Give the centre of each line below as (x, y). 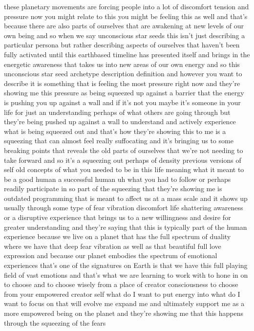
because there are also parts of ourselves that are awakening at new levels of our (124, 26)
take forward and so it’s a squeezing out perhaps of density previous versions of (123, 160)
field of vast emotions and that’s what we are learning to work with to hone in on (126, 275)
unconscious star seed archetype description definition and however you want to (123, 74)
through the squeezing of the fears (55, 322)
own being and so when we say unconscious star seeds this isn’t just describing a (125, 35)
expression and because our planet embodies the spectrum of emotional (111, 255)
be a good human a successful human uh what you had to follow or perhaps (117, 179)
